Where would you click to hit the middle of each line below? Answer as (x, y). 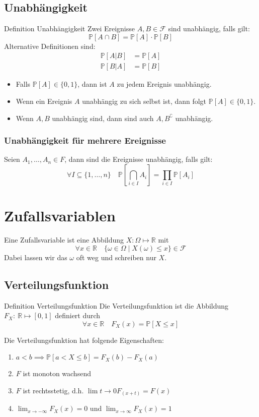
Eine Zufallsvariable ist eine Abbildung (64, 240)
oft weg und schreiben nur (116, 257)
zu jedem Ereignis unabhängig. (164, 84)
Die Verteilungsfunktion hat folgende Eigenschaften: (84, 340)
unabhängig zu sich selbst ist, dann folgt (144, 101)
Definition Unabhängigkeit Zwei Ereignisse (70, 28)
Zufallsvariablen (60, 216)
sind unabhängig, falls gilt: (209, 28)
